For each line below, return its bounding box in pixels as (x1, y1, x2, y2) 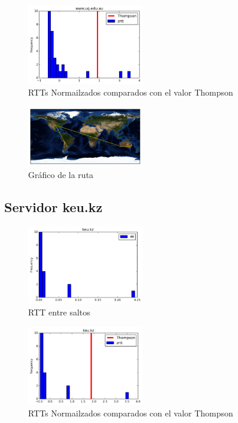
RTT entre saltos (28, 305, 90, 318)
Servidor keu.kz (4, 197, 103, 216)
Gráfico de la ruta (28, 168, 94, 180)
